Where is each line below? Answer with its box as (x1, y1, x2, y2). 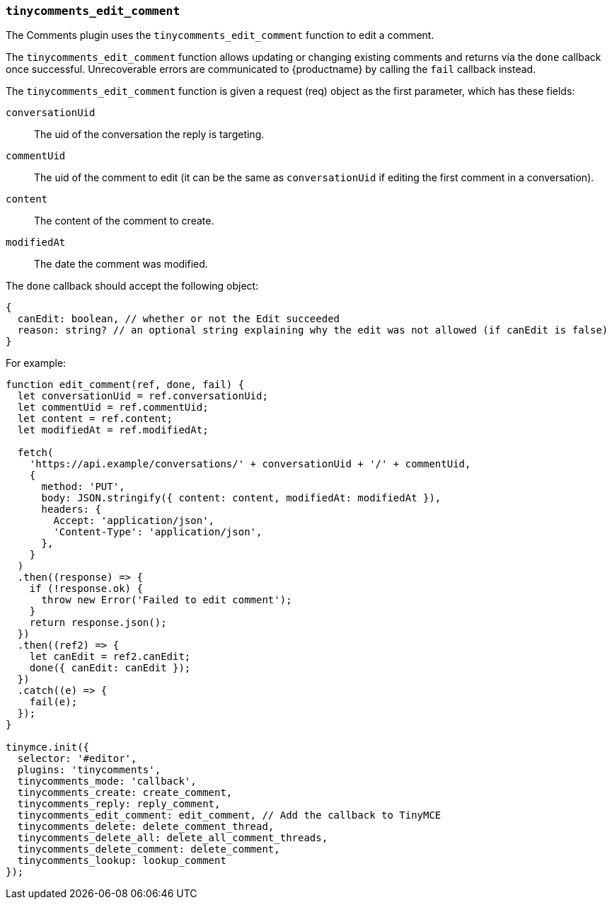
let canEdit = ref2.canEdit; (29, 651, 191, 663)
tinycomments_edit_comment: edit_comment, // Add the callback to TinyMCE (17, 809, 441, 821)
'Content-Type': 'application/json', (53, 526, 262, 538)
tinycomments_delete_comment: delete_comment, (17, 843, 280, 855)
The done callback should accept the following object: (6, 280, 259, 292)
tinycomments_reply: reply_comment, (17, 798, 221, 810)
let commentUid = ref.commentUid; (17, 402, 209, 414)
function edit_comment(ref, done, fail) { (6, 379, 245, 391)
